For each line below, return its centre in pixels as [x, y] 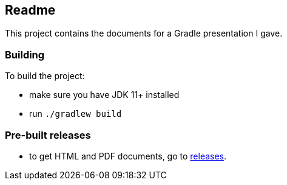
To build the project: [45, 76]
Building [25, 54]
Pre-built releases [48, 135]
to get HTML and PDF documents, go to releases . [128, 156]
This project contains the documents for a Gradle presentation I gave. [144, 33]
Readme [30, 10]
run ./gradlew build [76, 114]
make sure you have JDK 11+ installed [104, 95]
